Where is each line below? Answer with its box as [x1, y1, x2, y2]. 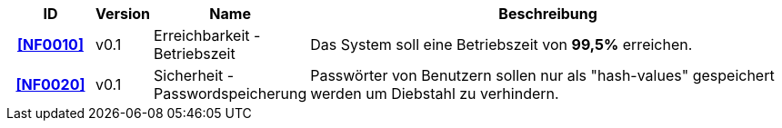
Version [95, 5, 151, 23]
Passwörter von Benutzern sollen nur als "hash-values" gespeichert [310, 66, 775, 84]
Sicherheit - [154, 66, 235, 84]
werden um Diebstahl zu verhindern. [310, 84, 559, 103]
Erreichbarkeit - [154, 26, 261, 44]
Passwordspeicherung [154, 84, 307, 103]
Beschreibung [498, 5, 597, 23]
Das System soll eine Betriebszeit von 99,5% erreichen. [310, 35, 693, 54]
